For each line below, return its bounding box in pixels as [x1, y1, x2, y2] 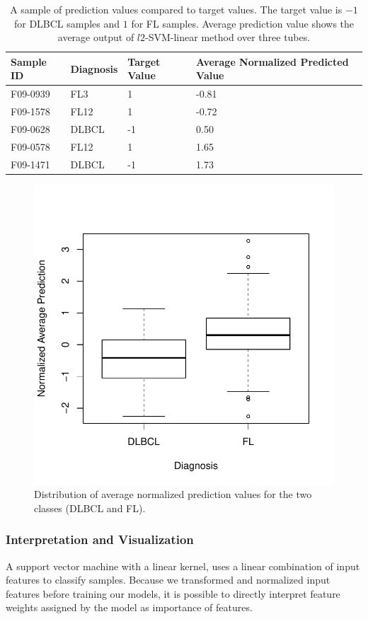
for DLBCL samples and [13, 16, 120, 30]
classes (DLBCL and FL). [34, 500, 146, 515]
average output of [57, 30, 134, 45]
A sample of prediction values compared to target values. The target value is [10, 2, 343, 16]
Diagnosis [70, 61, 118, 76]
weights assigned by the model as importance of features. [6, 600, 253, 615]
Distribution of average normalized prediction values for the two [34, 487, 312, 502]
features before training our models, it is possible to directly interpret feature [6, 586, 340, 601]
